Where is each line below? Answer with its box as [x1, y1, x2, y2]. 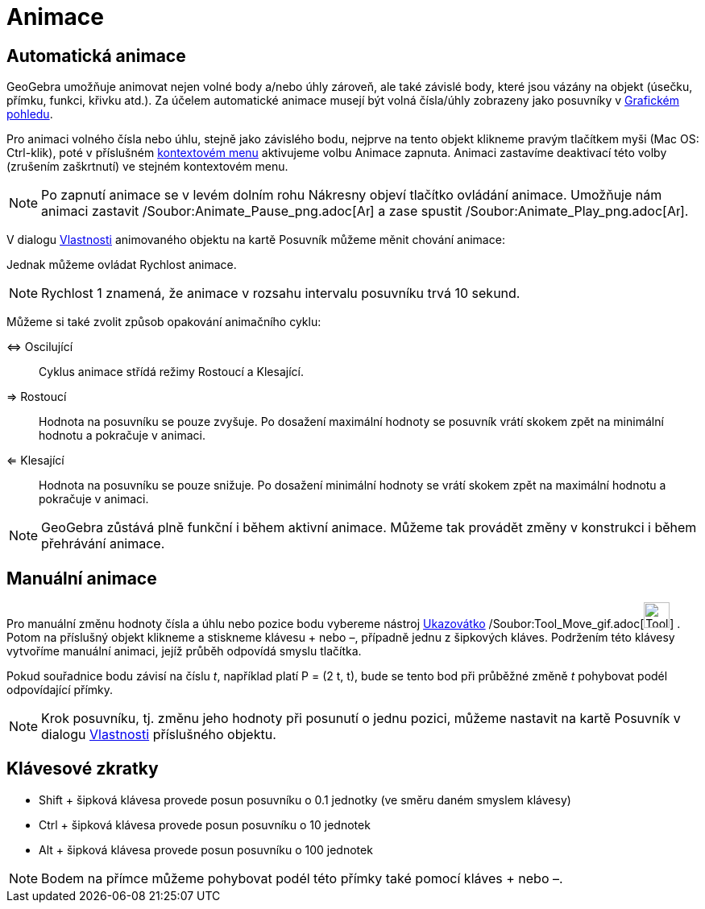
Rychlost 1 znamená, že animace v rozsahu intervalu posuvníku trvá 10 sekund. [41, 285, 520, 302]
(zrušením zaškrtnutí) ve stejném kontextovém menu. [6, 159, 288, 174]
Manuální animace [6, 568, 157, 589]
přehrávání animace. [41, 535, 165, 552]
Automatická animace [6, 45, 186, 66]
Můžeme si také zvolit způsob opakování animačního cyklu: [6, 315, 321, 329]
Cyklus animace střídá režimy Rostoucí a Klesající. [39, 365, 304, 379]
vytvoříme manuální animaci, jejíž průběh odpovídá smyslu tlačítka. [6, 644, 362, 659]
